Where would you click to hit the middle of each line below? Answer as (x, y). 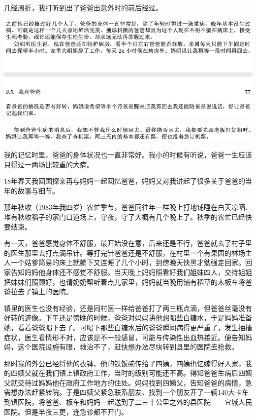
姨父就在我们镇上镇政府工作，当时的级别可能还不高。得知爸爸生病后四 (131, 373)
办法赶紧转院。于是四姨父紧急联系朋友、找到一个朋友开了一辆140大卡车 (133, 392)
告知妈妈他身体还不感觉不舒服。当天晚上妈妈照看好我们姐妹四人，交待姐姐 (131, 272)
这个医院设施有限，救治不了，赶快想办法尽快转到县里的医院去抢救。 (128, 347)
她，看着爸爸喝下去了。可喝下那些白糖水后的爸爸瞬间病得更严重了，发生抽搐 (128, 327)
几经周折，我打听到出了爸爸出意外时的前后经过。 (83, 7)
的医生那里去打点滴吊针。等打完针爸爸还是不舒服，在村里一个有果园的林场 (125, 252)
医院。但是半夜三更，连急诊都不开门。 (66, 411)
